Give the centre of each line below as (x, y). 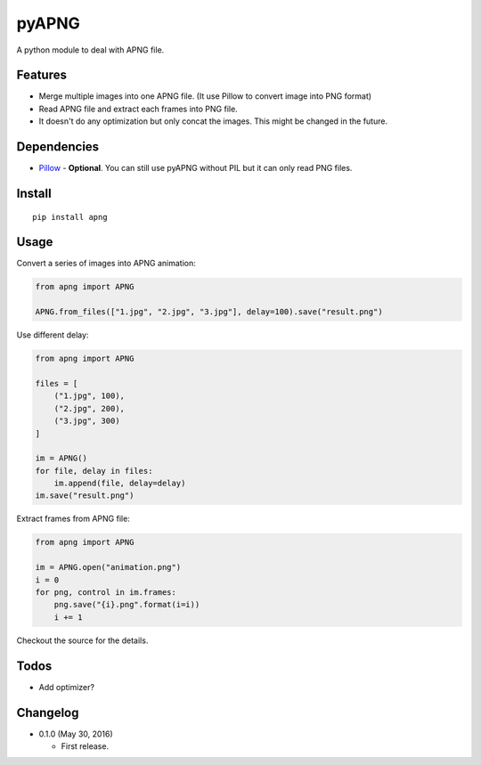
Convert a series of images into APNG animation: (106, 264)
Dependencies (58, 147)
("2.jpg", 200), (89, 408)
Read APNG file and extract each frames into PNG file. (138, 109)
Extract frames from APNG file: (73, 519)
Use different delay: (53, 335)
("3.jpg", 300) (87, 421)
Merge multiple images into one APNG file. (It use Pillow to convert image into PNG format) (205, 96)
